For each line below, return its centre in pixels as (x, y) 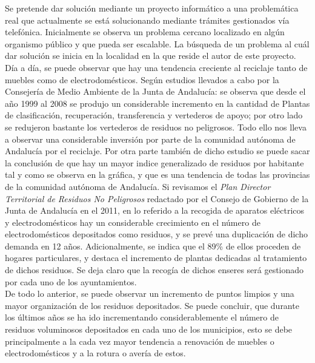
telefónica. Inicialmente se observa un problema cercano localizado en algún (145, 32)
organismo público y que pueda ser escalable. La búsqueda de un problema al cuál (157, 43)
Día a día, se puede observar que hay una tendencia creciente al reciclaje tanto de (156, 67)
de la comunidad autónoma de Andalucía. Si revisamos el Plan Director (138, 186)
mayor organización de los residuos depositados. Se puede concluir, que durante (152, 305)
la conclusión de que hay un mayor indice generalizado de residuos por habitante (154, 162)
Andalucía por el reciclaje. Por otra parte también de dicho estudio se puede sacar (157, 151)
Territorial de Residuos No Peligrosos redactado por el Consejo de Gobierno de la (157, 198)
